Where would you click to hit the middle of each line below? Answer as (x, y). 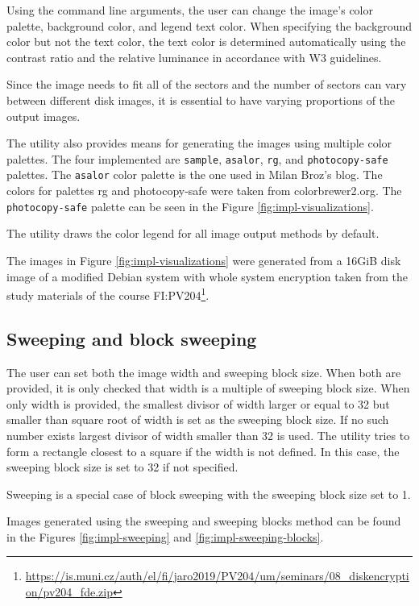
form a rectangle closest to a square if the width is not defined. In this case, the (203, 451)
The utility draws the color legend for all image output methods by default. (193, 233)
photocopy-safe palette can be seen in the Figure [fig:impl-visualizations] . (190, 206)
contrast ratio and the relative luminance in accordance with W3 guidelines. (194, 57)
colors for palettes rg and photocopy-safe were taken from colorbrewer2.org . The (204, 191)
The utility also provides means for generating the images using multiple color (199, 143)
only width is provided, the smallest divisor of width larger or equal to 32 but (198, 403)
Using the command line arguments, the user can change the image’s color (190, 10)
